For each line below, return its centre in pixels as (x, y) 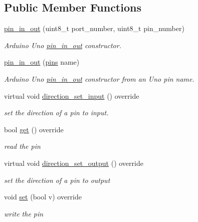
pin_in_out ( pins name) (42, 62)
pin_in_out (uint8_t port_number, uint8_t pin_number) (94, 28)
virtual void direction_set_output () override (74, 163)
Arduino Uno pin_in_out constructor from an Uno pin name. (99, 78)
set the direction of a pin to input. (56, 113)
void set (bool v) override (43, 197)
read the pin (22, 146)
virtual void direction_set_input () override (72, 95)
